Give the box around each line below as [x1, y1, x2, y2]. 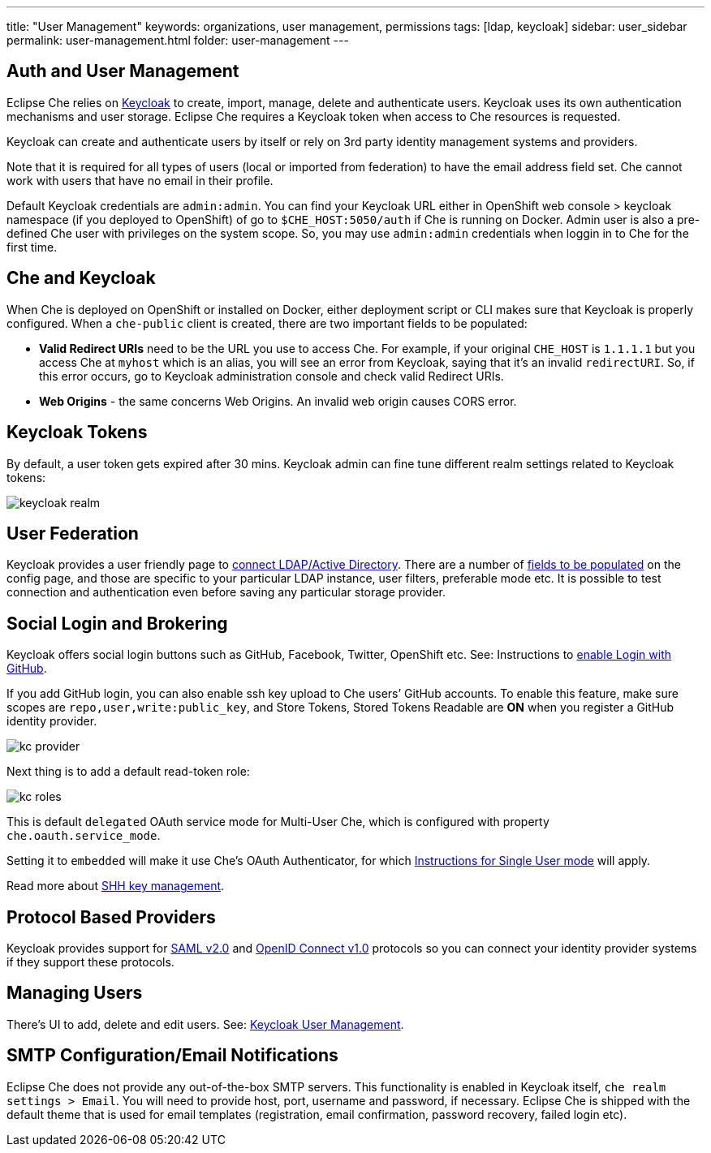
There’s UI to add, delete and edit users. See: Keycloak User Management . [6, 1017, 404, 1031]
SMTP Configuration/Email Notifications [6, 1045, 338, 1066]
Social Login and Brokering [6, 613, 228, 634]
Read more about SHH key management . [6, 879, 225, 893]
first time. [6, 239, 58, 254]
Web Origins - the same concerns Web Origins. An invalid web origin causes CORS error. [39, 394, 517, 408]
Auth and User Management [6, 61, 239, 82]
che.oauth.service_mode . [6, 828, 161, 843]
